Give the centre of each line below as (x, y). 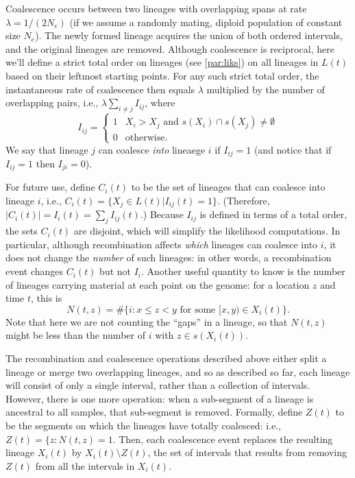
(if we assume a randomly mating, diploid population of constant (206, 22)
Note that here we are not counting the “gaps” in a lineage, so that (147, 321)
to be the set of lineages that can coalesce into (228, 187)
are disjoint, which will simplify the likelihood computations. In (207, 231)
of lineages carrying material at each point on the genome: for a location (158, 284)
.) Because (162, 214)
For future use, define (50, 187)
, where (160, 103)
